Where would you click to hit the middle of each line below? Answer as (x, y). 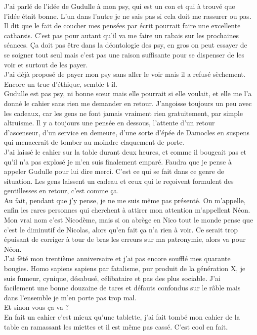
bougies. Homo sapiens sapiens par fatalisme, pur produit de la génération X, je (125, 268)
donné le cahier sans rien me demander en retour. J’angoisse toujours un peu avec (128, 103)
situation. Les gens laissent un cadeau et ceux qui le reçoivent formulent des (119, 181)
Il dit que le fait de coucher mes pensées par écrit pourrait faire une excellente (122, 26)
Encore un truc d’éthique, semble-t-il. (61, 84)
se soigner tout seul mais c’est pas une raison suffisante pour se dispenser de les (124, 54)
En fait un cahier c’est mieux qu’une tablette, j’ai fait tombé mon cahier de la (122, 317)
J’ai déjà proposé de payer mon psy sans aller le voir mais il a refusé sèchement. (125, 74)
